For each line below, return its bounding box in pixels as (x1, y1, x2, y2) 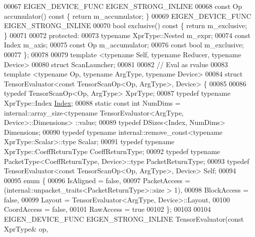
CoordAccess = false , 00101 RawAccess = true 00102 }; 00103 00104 (4, 204, 211, 214)
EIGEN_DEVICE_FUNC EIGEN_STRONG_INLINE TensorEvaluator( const (4, 214, 244, 224)
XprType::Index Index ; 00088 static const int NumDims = (4, 97, 181, 108)
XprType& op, (4, 223, 48, 234)
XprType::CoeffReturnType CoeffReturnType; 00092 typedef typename (4, 146, 220, 156)
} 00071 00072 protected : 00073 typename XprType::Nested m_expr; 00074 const (4, 30, 251, 40)
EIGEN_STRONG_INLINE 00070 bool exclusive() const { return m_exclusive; (4, 20, 247, 31)
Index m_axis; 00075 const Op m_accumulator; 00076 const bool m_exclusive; (4, 39, 244, 50)
